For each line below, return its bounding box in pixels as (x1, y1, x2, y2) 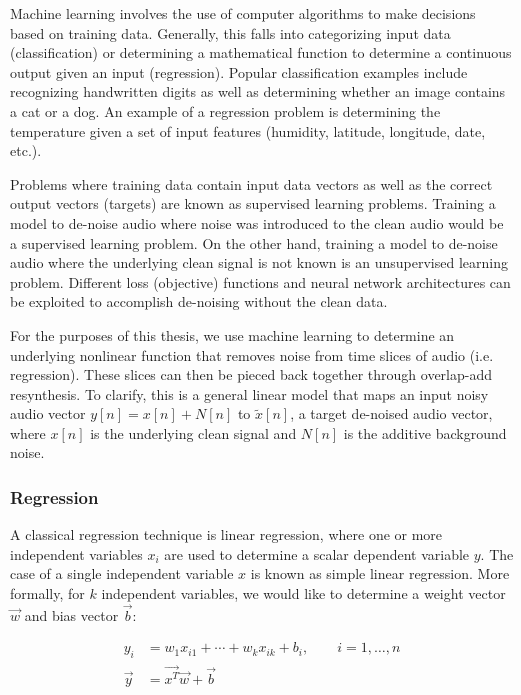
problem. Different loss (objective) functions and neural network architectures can (10, 271, 511, 292)
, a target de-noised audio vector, (290, 403, 493, 424)
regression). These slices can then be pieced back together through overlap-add (10, 364, 492, 385)
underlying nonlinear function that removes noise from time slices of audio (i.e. (10, 344, 494, 365)
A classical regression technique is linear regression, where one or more (10, 524, 443, 545)
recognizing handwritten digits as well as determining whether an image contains (10, 81, 506, 102)
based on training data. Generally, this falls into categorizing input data (10, 22, 451, 43)
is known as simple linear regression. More (250, 563, 510, 584)
